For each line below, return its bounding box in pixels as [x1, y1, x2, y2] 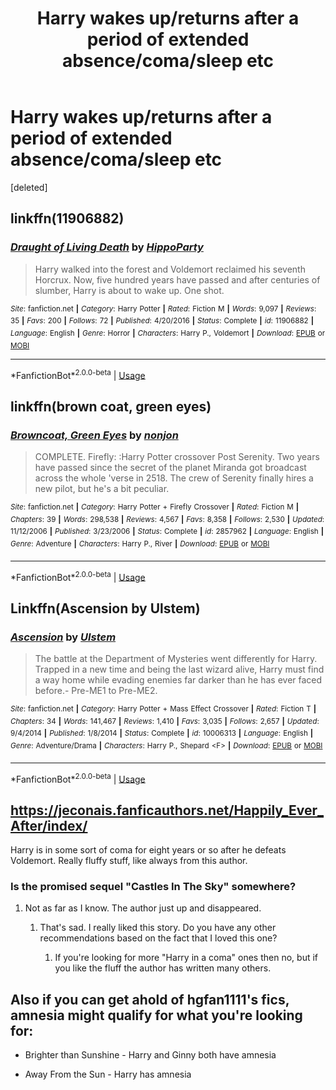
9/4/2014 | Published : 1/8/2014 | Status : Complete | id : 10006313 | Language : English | [10, 728, 314, 739]
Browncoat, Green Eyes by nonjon [10, 428, 179, 442]
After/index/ [10, 817, 88, 834]
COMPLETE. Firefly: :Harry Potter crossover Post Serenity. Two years [34, 450, 320, 462]
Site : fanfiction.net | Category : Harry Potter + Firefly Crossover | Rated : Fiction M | [10, 502, 300, 512]
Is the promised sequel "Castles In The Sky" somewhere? [10, 879, 297, 893]
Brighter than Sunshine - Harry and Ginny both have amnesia [24, 1049, 277, 1061]
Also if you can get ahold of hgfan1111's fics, [10, 991, 290, 1008]
